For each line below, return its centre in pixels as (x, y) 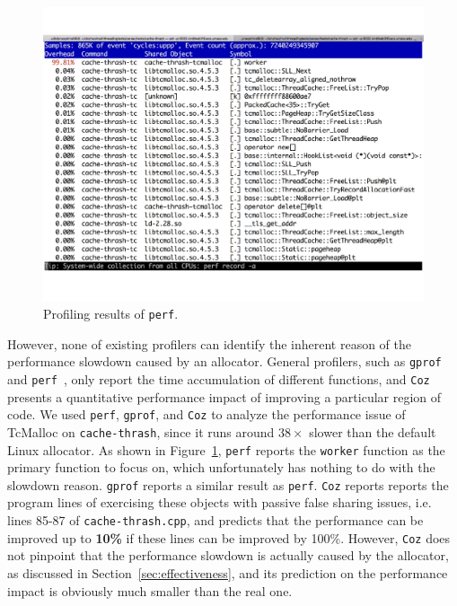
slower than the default (373, 431)
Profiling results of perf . (111, 314)
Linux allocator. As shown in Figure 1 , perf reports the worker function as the (226, 449)
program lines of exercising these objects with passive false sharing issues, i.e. (220, 502)
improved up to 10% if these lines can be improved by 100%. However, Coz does (229, 537)
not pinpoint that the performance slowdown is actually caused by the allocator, (228, 555)
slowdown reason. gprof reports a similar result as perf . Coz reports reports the (228, 484)
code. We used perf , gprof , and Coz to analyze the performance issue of (207, 414)
